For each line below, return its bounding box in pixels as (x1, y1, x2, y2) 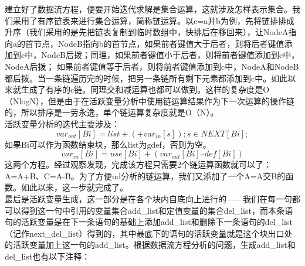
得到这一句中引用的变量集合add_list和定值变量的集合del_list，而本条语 (21, 204, 293, 216)
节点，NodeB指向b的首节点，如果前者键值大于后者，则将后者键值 (33, 37, 284, 49)
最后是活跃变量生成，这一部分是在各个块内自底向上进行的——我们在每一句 (5, 192, 292, 204)
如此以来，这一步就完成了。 (21, 181, 128, 193)
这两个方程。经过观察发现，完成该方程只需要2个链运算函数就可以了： (5, 158, 272, 170)
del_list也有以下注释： (5, 250, 90, 262)
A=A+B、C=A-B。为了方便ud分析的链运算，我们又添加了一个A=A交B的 (5, 169, 286, 182)
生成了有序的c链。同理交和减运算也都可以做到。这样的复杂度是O (21, 83, 270, 96)
